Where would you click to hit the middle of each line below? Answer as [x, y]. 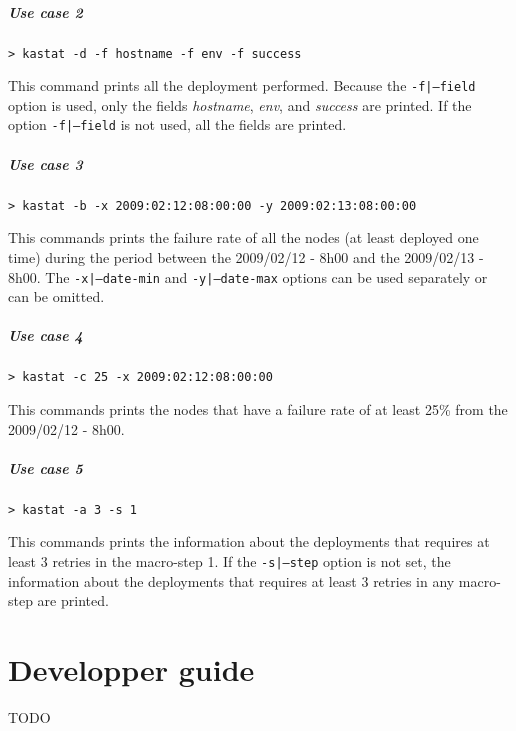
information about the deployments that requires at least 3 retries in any [231, 580]
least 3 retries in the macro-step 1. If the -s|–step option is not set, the [229, 561]
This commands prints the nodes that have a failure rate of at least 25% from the [258, 409]
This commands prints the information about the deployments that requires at [249, 541]
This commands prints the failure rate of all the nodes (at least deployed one [243, 237]
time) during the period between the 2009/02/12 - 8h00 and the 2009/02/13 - [246, 256]
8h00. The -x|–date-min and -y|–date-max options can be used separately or [248, 276]
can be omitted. [56, 296]
